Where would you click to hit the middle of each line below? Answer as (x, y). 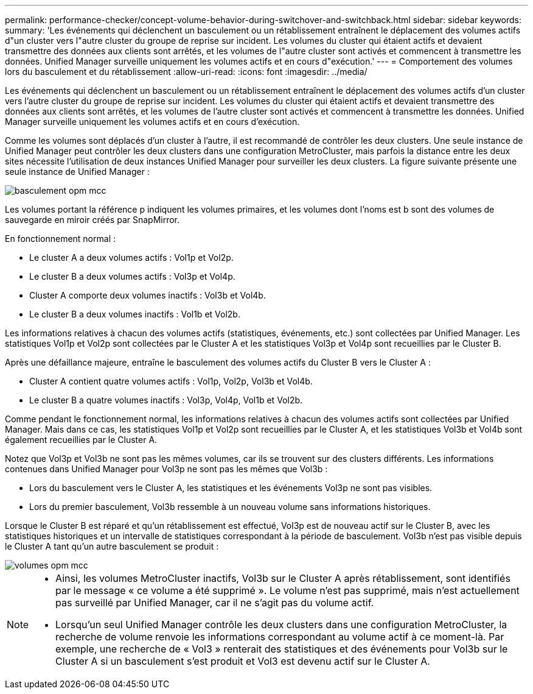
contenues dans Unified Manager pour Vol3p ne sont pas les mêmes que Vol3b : (166, 469)
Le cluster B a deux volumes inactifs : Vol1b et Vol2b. (135, 314)
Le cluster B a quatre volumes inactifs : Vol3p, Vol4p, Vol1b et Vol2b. (166, 400)
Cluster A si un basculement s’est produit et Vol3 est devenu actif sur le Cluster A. (243, 661)
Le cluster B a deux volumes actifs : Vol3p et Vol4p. (132, 276)
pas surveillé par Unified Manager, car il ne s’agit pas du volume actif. (215, 603)
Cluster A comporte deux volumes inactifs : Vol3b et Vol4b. (148, 295)
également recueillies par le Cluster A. (81, 440)
